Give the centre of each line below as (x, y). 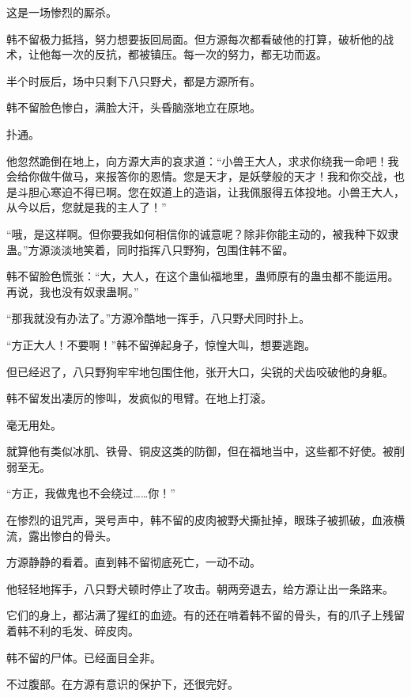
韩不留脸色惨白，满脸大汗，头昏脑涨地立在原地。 (134, 107)
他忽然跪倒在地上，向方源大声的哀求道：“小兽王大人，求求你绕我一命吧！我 (203, 160)
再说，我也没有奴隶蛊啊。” (73, 291)
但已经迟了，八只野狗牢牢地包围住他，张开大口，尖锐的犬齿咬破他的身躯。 (200, 371)
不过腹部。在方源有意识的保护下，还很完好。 (123, 684)
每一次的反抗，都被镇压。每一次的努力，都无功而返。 (189, 54)
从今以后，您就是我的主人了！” (87, 207)
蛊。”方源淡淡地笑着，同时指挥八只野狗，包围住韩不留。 (150, 249)
